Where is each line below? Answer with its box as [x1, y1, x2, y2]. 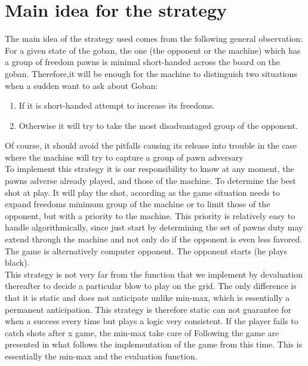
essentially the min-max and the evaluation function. [5, 349, 198, 362]
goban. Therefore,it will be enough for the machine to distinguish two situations [5, 67, 297, 79]
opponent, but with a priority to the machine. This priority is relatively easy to [5, 209, 295, 222]
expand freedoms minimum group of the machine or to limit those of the [5, 198, 270, 210]
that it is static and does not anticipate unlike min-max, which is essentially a [5, 291, 290, 303]
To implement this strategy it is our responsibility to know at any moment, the [5, 162, 294, 175]
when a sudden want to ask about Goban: [5, 79, 158, 91]
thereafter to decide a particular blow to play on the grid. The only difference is [5, 279, 297, 292]
